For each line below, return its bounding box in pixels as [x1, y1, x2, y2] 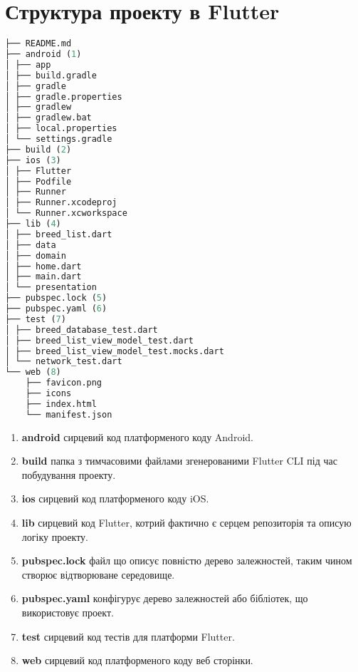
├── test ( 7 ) [5, 314, 66, 324]
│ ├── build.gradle [5, 70, 97, 81]
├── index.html [25, 398, 97, 409]
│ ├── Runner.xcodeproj [5, 197, 117, 208]
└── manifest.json [25, 409, 112, 420]
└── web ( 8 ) [5, 367, 61, 378]
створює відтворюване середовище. [21, 567, 175, 581]
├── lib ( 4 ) [5, 219, 61, 229]
